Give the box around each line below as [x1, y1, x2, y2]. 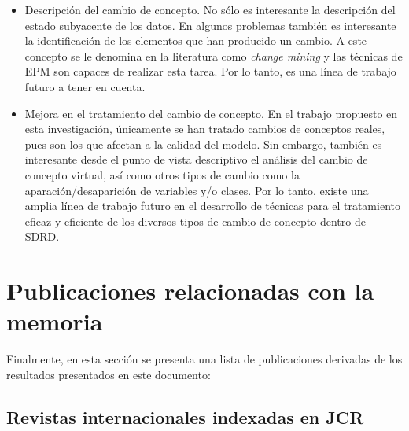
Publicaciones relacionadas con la [6, 274, 374, 307]
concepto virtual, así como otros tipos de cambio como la [24, 166, 300, 182]
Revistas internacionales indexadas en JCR [6, 404, 364, 429]
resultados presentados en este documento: [6, 366, 211, 382]
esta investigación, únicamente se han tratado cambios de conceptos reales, [24, 120, 385, 137]
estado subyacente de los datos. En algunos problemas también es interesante [24, 17, 396, 33]
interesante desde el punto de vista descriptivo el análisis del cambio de [24, 151, 368, 168]
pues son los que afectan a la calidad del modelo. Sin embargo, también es [24, 135, 382, 152]
